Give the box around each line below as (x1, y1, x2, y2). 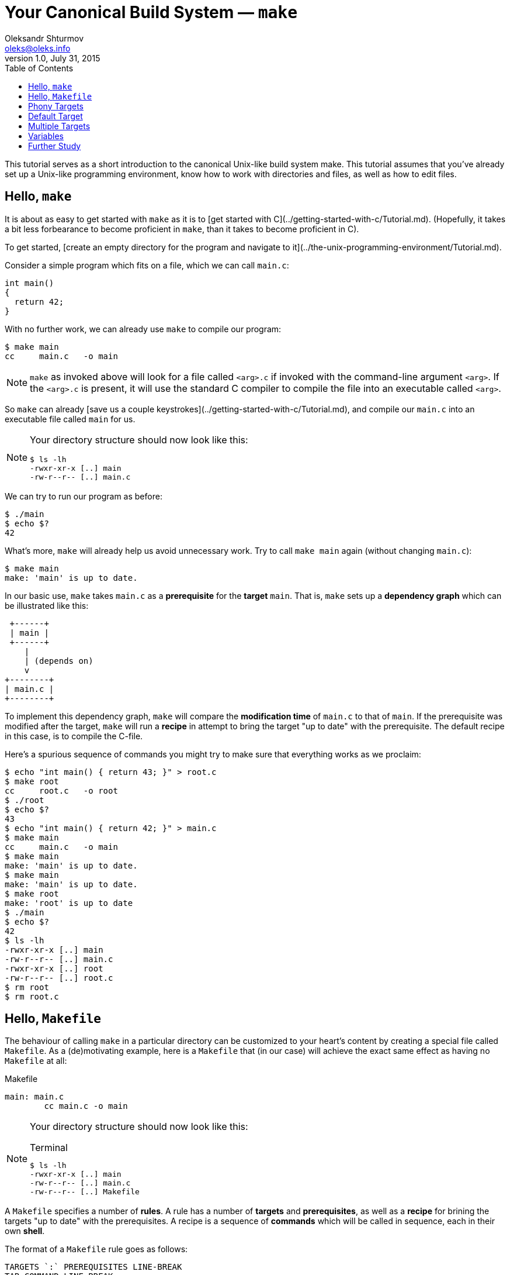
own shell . (5, 1226, 45, 1236)
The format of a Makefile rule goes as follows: (5, 1244, 188, 1255)
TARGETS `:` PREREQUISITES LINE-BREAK (5, 1262, 182, 1272)
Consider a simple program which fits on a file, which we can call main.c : (5, 260, 289, 270)
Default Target (28, 111, 83, 121)
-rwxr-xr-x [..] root (5, 963, 103, 973)
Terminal (30, 1142, 68, 1154)
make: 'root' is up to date (5, 898, 133, 908)
